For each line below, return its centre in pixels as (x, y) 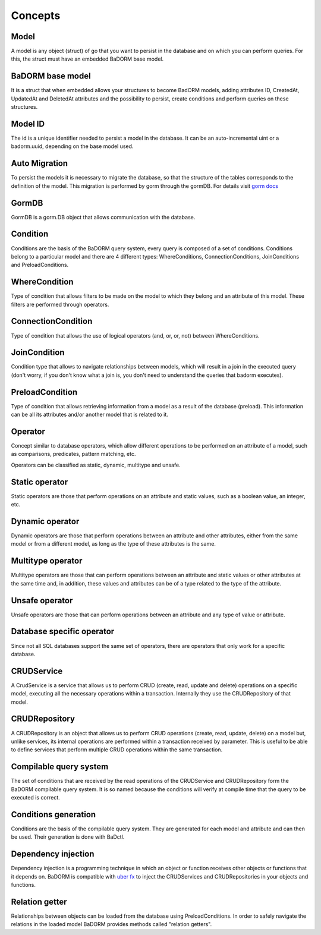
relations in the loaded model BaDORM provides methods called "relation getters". (111, 924)
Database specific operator (63, 632)
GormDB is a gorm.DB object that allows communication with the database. (103, 217)
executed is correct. (36, 797)
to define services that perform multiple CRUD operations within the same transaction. (117, 750)
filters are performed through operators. (60, 304)
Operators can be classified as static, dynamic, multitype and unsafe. (96, 465)
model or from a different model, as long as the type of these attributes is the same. (114, 544)
